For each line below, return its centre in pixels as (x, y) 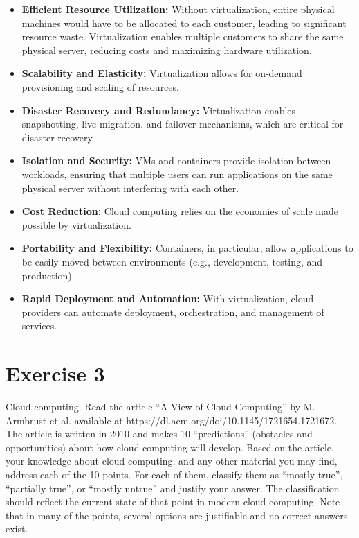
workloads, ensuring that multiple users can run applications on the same (177, 174)
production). (48, 275)
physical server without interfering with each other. (130, 188)
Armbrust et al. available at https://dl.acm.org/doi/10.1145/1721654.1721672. (172, 420)
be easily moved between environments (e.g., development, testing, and (172, 261)
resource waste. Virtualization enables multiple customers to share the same (183, 36)
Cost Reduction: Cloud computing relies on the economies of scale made (180, 211)
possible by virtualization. (76, 224)
